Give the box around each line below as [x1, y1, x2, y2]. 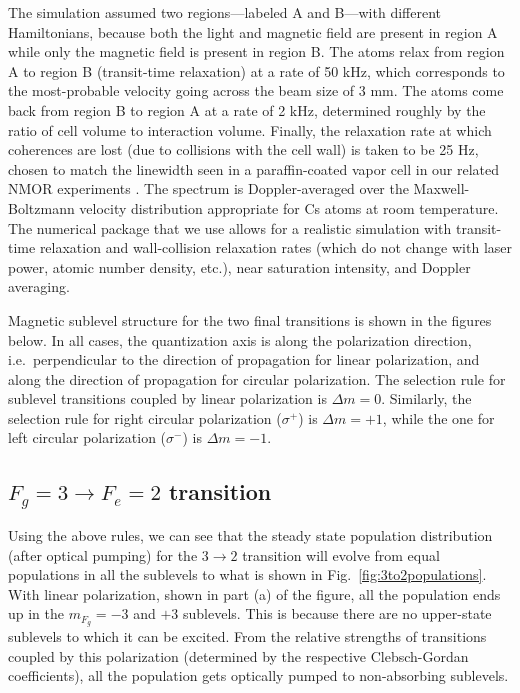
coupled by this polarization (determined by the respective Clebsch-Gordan [8, 645, 469, 666]
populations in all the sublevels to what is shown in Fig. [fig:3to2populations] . [8, 564, 487, 585]
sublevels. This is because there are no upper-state [183, 603, 492, 624]
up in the [8, 603, 65, 624]
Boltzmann [8, 197, 75, 218]
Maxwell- [413, 178, 470, 199]
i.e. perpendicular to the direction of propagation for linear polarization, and [8, 349, 480, 370]
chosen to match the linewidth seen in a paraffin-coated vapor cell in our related [8, 158, 500, 179]
